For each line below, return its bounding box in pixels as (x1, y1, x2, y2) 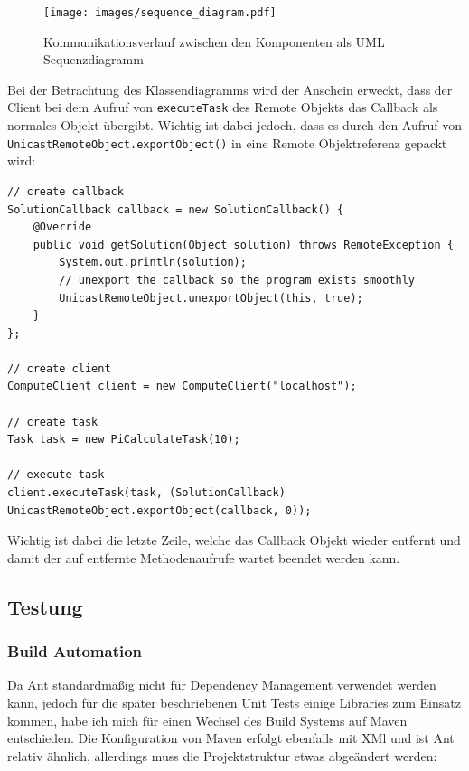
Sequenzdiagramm (43, 50, 144, 69)
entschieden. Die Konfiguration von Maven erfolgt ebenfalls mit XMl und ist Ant (7, 729, 455, 747)
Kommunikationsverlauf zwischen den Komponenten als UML (43, 32, 385, 51)
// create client (7, 362, 111, 375)
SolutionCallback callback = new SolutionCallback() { (7, 202, 344, 216)
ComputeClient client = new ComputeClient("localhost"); (7, 380, 357, 393)
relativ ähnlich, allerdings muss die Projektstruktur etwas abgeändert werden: (7, 746, 437, 765)
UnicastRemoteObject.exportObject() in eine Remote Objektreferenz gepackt (7, 133, 447, 152)
